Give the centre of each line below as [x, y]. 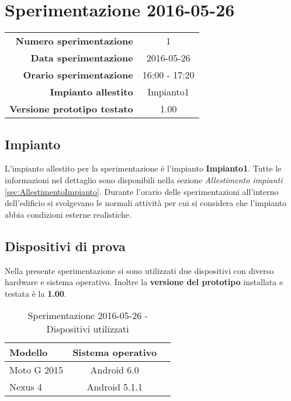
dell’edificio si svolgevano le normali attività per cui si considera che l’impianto [146, 203]
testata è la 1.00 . [36, 293]
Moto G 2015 [37, 370]
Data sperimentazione [82, 58]
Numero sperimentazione [74, 41]
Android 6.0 [115, 370]
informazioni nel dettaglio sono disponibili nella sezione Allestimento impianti [144, 179]
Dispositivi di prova [65, 246]
